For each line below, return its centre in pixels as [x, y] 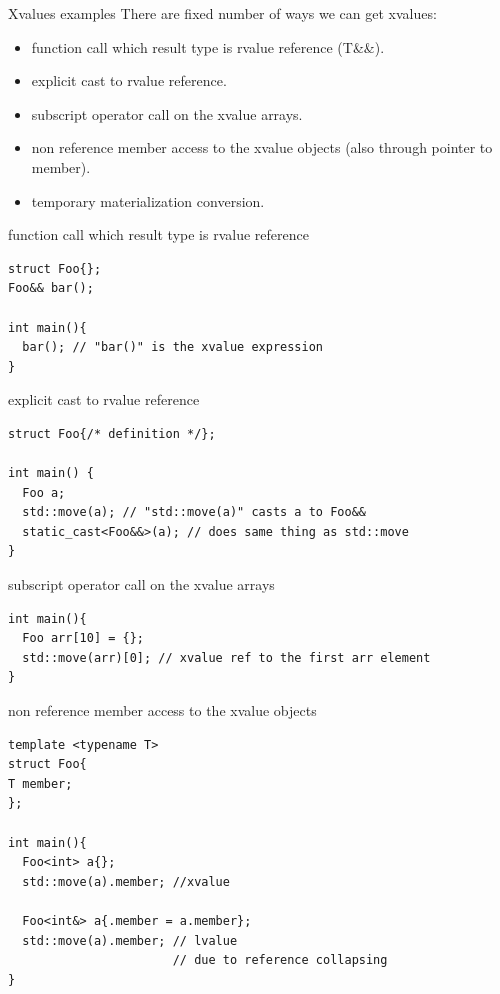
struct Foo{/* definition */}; [112, 433]
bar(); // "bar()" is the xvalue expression [172, 347]
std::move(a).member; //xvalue [126, 881]
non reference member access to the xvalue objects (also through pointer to [262, 147]
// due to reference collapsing [280, 960]
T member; [40, 783]
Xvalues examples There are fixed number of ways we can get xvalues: [222, 13]
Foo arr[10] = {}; [83, 638]
